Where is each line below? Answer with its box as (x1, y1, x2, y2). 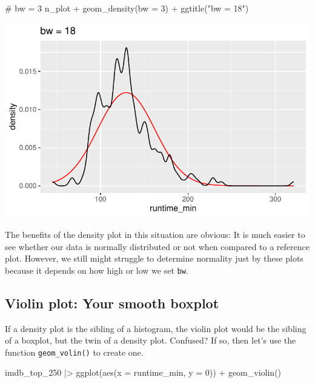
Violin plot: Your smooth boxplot (5, 293, 219, 312)
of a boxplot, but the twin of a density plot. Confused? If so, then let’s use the (5, 334, 296, 347)
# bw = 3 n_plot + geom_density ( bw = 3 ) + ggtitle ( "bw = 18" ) (5, 2, 249, 14)
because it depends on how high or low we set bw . (5, 263, 188, 276)
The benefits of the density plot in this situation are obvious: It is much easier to (5, 228, 305, 240)
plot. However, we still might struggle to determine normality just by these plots (5, 252, 303, 265)
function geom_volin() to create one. (5, 345, 144, 358)
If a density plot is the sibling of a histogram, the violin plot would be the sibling (5, 322, 307, 334)
